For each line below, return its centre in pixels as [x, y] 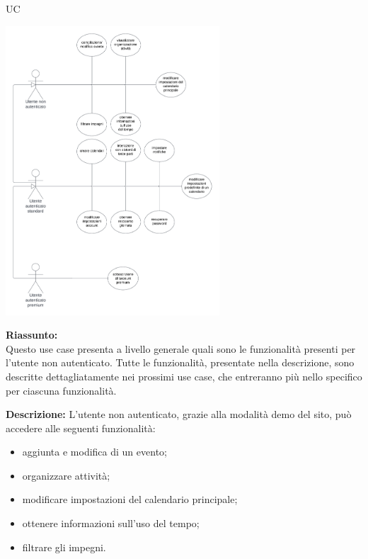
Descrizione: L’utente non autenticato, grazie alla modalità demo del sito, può [179, 414]
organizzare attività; [66, 475]
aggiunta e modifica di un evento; [94, 452]
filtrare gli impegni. [64, 547]
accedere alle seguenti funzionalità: [81, 428]
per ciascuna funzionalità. [61, 390]
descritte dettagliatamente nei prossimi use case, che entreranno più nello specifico [184, 376]
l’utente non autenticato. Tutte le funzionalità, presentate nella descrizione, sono [180, 362]
